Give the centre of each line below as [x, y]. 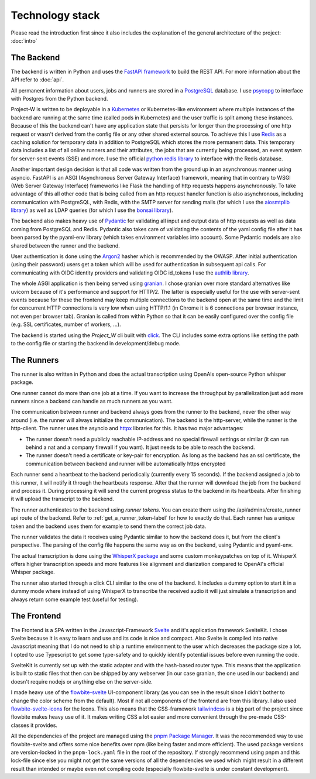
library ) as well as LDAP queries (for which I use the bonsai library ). [92, 210]
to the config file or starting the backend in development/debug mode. [96, 343]
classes [20, 725]
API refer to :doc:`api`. [37, 80]
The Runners [35, 360]
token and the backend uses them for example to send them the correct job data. [109, 526]
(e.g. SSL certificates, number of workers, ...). [66, 324]
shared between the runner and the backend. [65, 245]
